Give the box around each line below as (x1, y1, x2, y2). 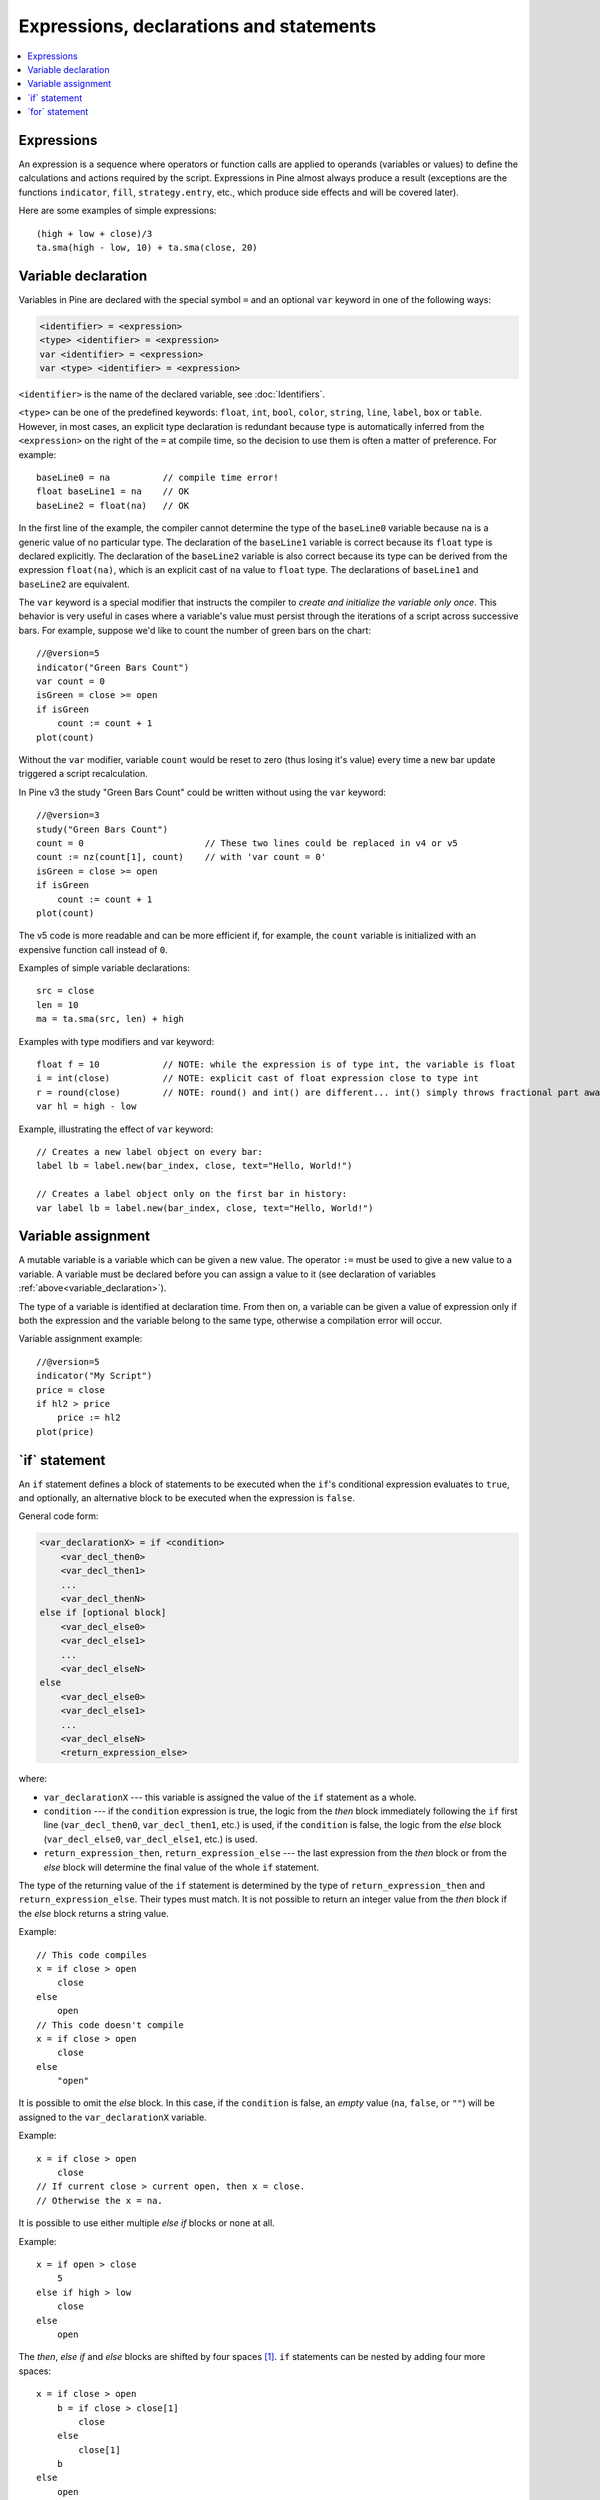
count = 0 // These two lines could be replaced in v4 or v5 (36, 837, 459, 849)
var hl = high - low (36, 1101, 137, 1112)
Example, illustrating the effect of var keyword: (18, 1123, 214, 1135)
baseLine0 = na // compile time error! (36, 471, 279, 483)
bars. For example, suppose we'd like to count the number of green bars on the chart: (18, 624, 372, 636)
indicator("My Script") (36, 1370, 153, 1382)
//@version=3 (36, 810, 100, 821)
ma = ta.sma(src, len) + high (36, 1013, 185, 1025)
